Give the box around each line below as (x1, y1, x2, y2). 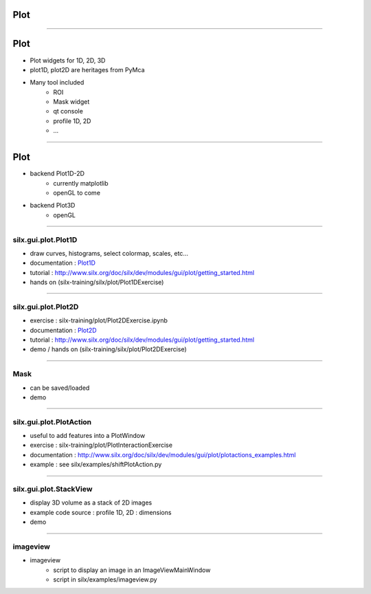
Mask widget (53, 98, 90, 106)
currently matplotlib (53, 179, 109, 187)
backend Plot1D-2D (30, 169, 85, 178)
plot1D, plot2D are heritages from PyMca (30, 65, 145, 74)
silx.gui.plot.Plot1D (12, 234, 78, 244)
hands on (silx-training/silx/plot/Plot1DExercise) (30, 278, 164, 287)
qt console (53, 107, 84, 115)
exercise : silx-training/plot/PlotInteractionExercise (30, 441, 173, 450)
